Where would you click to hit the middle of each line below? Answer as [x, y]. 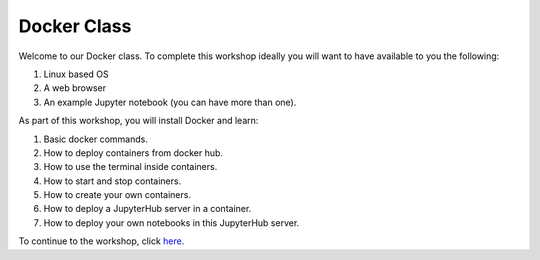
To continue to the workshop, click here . [101, 241]
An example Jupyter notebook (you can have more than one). [170, 102]
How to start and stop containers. [112, 181]
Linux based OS [76, 74]
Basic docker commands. [96, 139]
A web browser [75, 88]
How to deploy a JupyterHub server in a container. [147, 209]
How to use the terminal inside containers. [130, 167]
